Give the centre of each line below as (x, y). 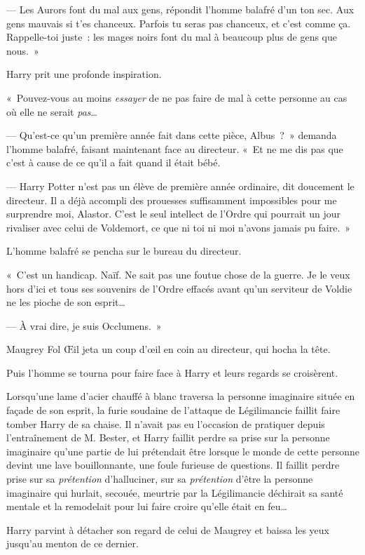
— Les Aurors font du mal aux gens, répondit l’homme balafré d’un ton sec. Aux (180, 9)
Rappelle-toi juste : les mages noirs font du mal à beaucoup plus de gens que (172, 37)
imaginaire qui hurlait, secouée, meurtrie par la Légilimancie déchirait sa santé (175, 492)
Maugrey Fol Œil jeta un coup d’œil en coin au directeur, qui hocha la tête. (168, 349)
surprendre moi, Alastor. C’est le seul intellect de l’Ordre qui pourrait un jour (174, 214)
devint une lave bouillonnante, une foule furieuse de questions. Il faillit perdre (173, 465)
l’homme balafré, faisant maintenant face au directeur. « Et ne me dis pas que (175, 148)
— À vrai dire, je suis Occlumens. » (84, 325)
